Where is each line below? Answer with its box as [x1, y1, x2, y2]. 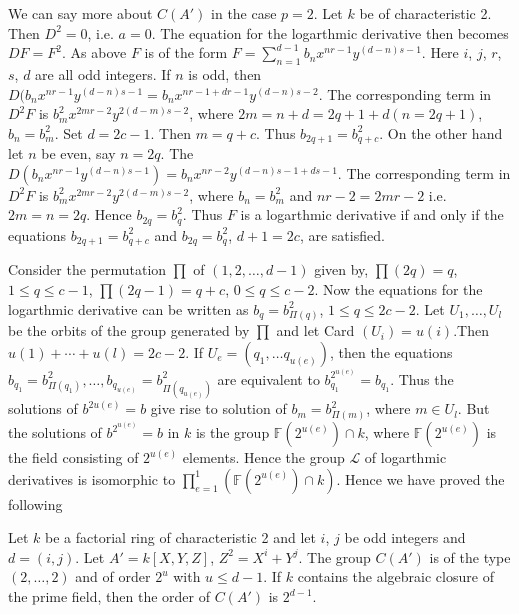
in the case [211, 3, 277, 23]
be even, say [41, 143, 116, 164]
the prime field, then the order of [8, 586, 210, 607]
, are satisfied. [299, 224, 385, 245]
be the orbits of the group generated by [8, 320, 250, 341]
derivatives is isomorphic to [8, 468, 176, 489]
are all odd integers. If [35, 63, 171, 84]
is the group [195, 422, 270, 443]
